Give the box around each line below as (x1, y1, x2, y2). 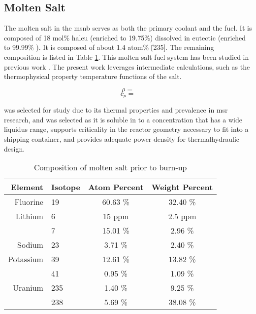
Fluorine (14, 196, 43, 208)
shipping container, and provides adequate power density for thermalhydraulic (4, 134, 240, 144)
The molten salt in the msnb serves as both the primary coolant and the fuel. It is (4, 23, 252, 33)
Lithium (15, 210, 43, 222)
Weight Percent (151, 181, 213, 193)
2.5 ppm (168, 210, 196, 222)
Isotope (51, 181, 80, 193)
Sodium (17, 239, 43, 251)
